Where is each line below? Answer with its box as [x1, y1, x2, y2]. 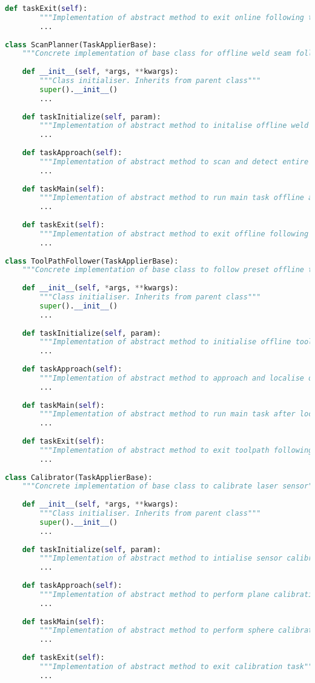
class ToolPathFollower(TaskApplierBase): [5, 256, 179, 265]
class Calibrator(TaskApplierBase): [5, 473, 153, 482]
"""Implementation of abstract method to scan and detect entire [39, 157, 309, 166]
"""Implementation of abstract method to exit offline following [39, 229, 309, 238]
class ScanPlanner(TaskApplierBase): [5, 40, 157, 49]
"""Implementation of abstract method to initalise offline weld [39, 121, 309, 130]
